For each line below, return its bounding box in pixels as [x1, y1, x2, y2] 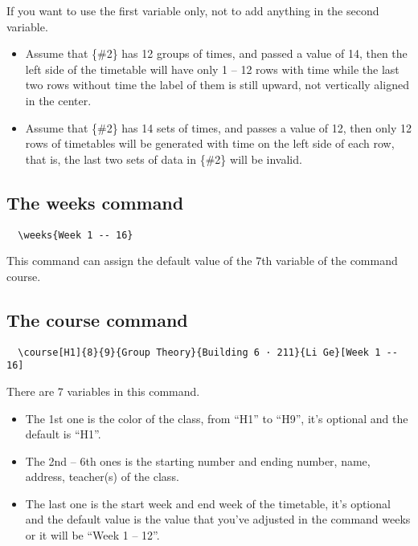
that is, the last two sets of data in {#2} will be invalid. [25, 150, 302, 167]
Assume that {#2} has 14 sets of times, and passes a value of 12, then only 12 [25, 119, 412, 136]
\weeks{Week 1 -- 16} [18, 229, 133, 241]
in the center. [25, 92, 92, 108]
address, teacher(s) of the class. [25, 468, 179, 485]
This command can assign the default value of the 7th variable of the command [6, 252, 398, 269]
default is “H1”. [25, 426, 101, 442]
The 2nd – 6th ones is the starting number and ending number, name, [25, 452, 371, 469]
